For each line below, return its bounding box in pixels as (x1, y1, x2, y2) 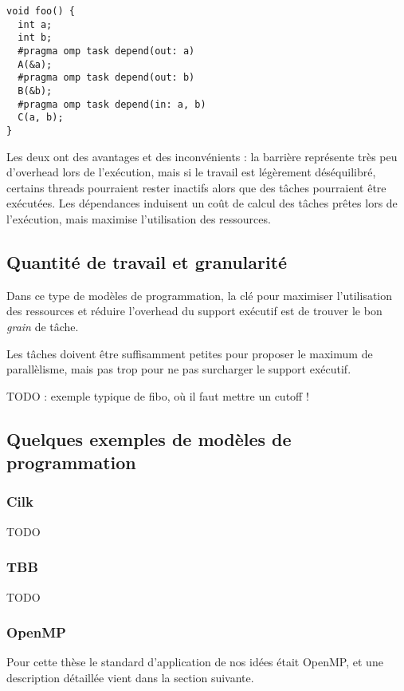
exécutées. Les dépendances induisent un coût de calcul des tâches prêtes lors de (6, 195, 398, 211)
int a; (18, 18, 53, 30)
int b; (18, 32, 53, 44)
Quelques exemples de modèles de (6, 426, 292, 451)
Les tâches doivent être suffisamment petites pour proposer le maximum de (6, 345, 373, 361)
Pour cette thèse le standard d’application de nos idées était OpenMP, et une (6, 653, 383, 670)
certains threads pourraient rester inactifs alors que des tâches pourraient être (6, 179, 386, 195)
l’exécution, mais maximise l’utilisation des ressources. (6, 210, 271, 227)
